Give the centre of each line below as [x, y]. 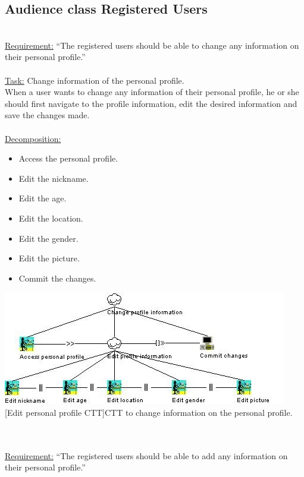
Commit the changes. [57, 278]
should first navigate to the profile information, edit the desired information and [151, 103]
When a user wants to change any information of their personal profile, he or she [152, 92]
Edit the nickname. [54, 178]
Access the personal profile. [68, 158]
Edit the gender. [48, 238]
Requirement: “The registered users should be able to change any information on [152, 45]
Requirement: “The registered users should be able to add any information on [146, 455]
